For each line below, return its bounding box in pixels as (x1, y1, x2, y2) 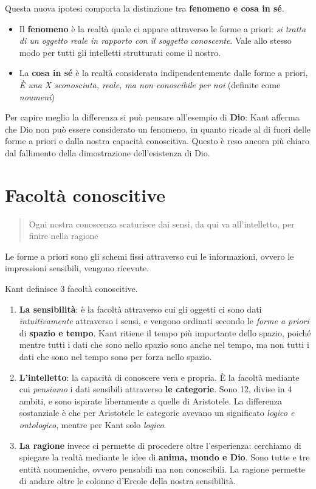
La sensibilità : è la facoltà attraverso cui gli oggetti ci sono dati (19, 302, 262, 315)
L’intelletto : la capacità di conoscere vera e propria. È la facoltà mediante (19, 370, 300, 383)
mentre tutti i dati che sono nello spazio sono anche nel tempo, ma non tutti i (19, 338, 309, 351)
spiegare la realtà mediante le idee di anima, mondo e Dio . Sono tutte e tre (19, 451, 310, 463)
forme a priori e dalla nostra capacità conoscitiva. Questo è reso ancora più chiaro (5, 134, 310, 147)
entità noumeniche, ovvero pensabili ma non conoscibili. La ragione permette (19, 462, 306, 475)
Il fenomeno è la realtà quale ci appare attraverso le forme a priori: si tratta (19, 22, 306, 35)
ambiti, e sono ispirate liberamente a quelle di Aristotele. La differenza (19, 394, 283, 407)
